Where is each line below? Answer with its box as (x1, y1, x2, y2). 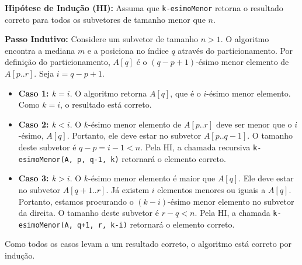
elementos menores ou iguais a (157, 183, 266, 195)
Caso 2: (18, 118, 49, 130)
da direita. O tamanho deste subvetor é (18, 207, 159, 219)
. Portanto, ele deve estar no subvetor (67, 129, 202, 142)
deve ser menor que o (216, 118, 292, 130)
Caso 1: (18, 87, 49, 99)
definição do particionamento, (5, 56, 110, 68)
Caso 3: (18, 172, 49, 184)
